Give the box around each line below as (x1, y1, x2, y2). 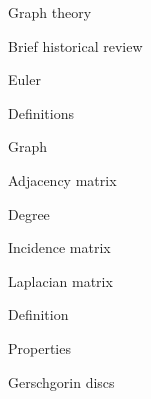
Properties (8, 337, 71, 358)
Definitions (8, 102, 75, 123)
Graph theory (8, 2, 92, 22)
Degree (8, 203, 50, 224)
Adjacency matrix (8, 169, 117, 190)
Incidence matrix (8, 237, 111, 258)
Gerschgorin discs (8, 371, 115, 392)
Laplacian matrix (8, 270, 113, 291)
